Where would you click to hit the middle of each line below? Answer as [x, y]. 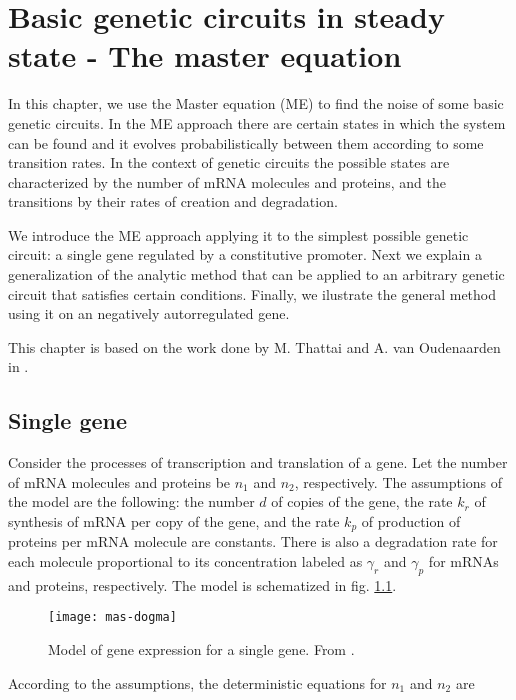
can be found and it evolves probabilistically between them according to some [246, 142]
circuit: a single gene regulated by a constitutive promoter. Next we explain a [245, 254]
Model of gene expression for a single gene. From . [201, 649]
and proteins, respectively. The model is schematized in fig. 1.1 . [202, 584]
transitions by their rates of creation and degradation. [173, 201]
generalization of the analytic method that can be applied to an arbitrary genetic [256, 274]
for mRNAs [463, 561]
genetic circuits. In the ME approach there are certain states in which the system [257, 122]
